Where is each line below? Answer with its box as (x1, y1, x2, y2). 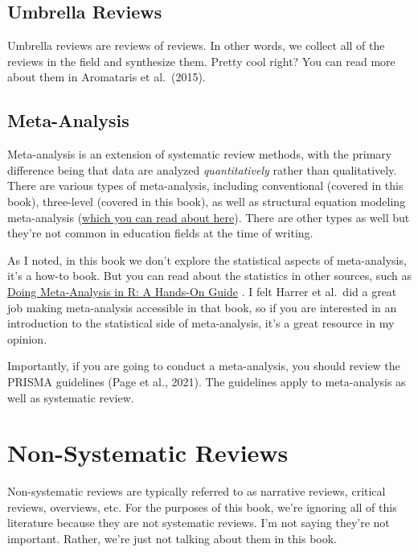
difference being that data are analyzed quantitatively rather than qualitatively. (7, 161, 397, 178)
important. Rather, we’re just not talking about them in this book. (7, 530, 338, 546)
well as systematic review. (7, 389, 134, 406)
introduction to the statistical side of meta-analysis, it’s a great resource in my (7, 315, 395, 332)
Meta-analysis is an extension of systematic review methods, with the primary (7, 146, 392, 163)
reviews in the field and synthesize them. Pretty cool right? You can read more (7, 52, 395, 69)
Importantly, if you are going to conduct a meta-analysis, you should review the (7, 357, 400, 374)
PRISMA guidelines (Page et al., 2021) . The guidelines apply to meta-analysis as (7, 373, 406, 389)
